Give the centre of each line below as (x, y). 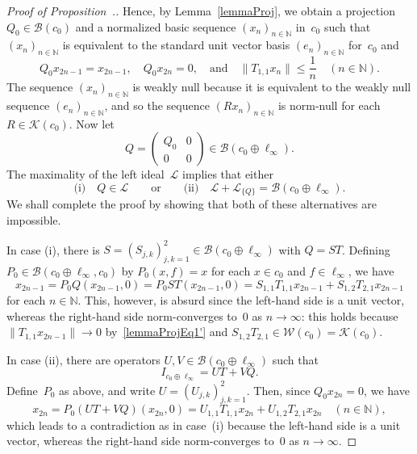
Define (22, 390)
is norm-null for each (329, 105)
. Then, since (278, 390)
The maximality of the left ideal (85, 174)
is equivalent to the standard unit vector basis (176, 45)
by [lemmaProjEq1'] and (167, 332)
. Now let (92, 123)
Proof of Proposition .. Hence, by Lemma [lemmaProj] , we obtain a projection (201, 11)
